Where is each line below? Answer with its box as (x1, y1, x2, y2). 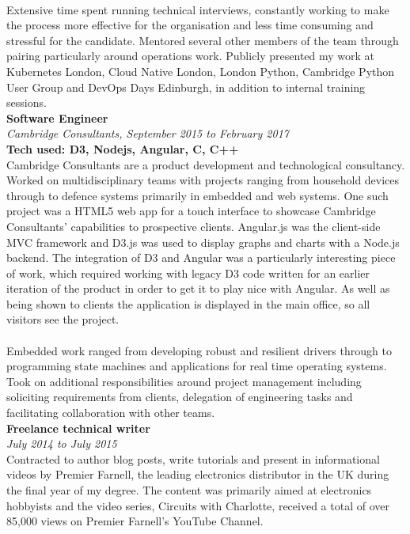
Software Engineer (6, 109, 108, 126)
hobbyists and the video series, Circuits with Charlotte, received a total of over (6, 497, 389, 513)
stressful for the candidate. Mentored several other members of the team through (6, 32, 399, 48)
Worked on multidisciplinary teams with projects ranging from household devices (6, 172, 400, 188)
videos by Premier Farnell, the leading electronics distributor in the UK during (6, 466, 389, 483)
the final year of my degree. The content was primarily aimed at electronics (6, 482, 372, 498)
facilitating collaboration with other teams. (6, 404, 215, 421)
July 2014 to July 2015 (6, 435, 117, 452)
